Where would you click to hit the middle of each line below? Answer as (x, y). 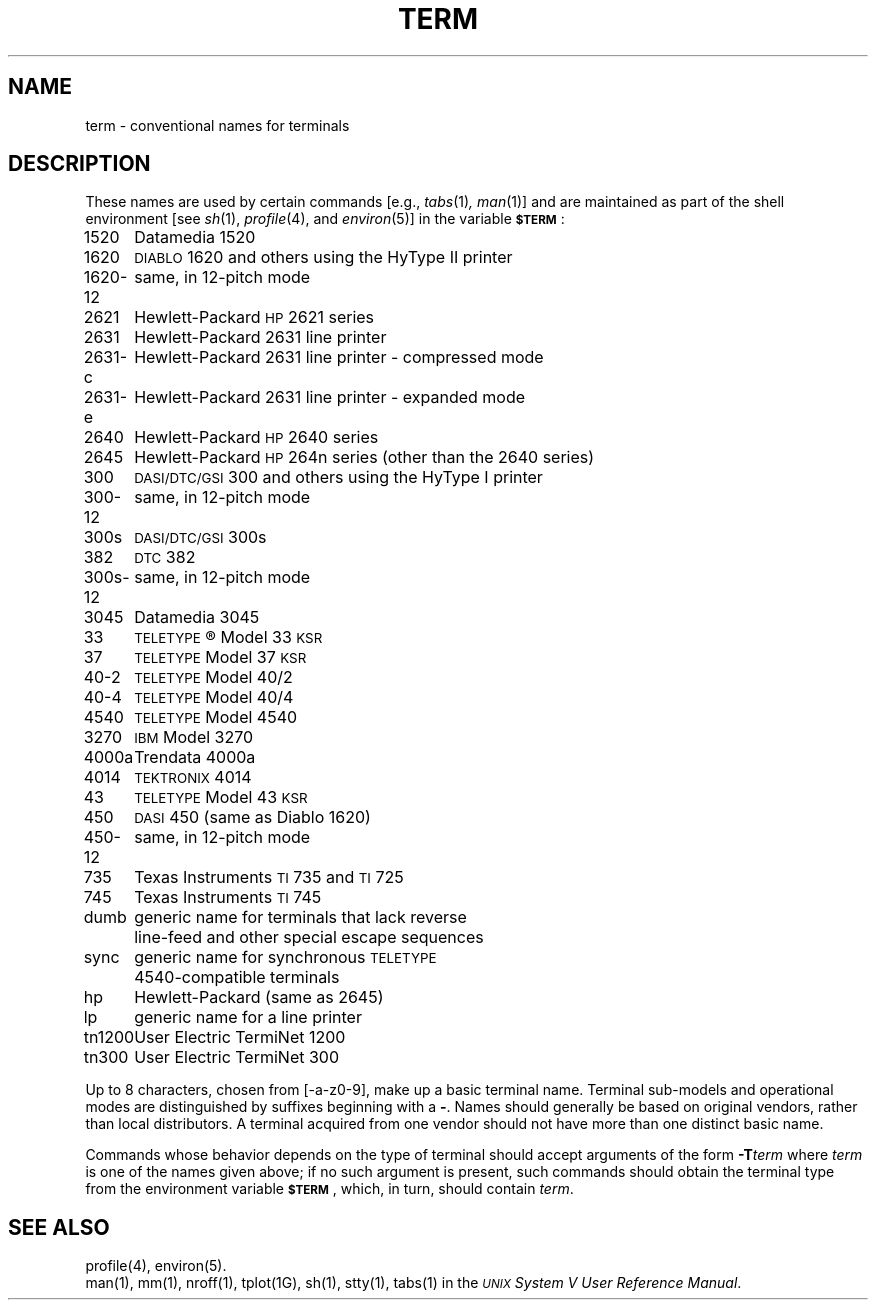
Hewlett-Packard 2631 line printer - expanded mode (330, 397)
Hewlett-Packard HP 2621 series (254, 317)
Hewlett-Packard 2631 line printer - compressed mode (339, 357)
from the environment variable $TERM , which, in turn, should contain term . (329, 1189)
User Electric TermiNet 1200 (240, 1037)
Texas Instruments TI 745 (228, 897)
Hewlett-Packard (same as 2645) (259, 997)
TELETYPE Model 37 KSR (220, 657)
